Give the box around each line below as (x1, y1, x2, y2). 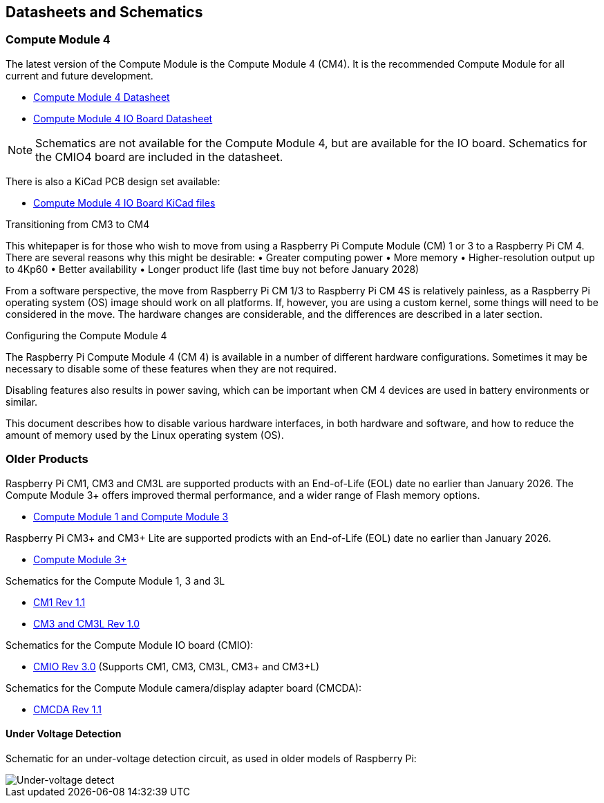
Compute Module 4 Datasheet (33, 91, 170, 103)
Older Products (6, 452, 88, 466)
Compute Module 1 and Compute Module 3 (33, 510, 229, 522)
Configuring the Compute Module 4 (6, 329, 167, 341)
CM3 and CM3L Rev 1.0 (33, 617, 140, 630)
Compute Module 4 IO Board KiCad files (33, 196, 216, 209)
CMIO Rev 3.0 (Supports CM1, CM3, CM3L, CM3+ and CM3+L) (33, 660, 320, 672)
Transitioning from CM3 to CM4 (6, 218, 150, 230)
